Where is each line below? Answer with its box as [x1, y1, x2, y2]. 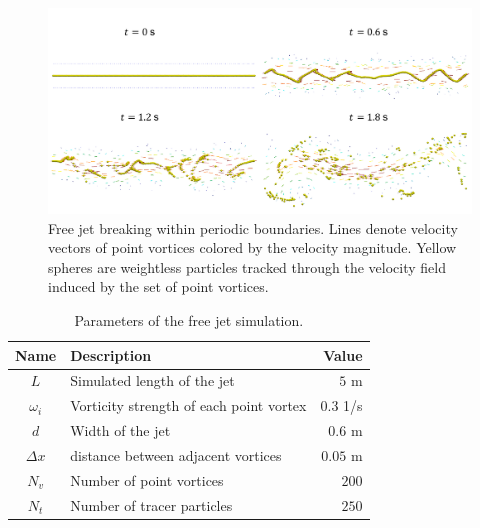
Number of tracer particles [70, 494, 233, 515]
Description [70, 344, 152, 365]
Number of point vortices [70, 469, 224, 490]
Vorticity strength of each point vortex [70, 395, 307, 416]
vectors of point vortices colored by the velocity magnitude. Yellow [48, 237, 457, 258]
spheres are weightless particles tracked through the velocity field [48, 256, 446, 277]
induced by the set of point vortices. [48, 276, 269, 297]
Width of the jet [70, 420, 171, 441]
